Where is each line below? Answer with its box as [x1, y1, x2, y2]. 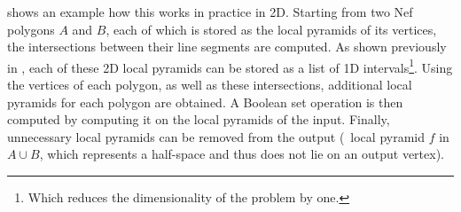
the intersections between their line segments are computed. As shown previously [7, 37, 447, 56]
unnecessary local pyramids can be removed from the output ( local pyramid [7, 127, 425, 145]
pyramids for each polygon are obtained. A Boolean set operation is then [7, 92, 403, 111]
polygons [7, 20, 55, 38]
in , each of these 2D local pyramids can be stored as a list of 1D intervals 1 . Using [7, 55, 453, 76]
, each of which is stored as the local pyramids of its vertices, [105, 20, 437, 38]
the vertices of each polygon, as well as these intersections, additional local [7, 75, 412, 94]
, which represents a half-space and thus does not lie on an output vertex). [39, 145, 444, 163]
